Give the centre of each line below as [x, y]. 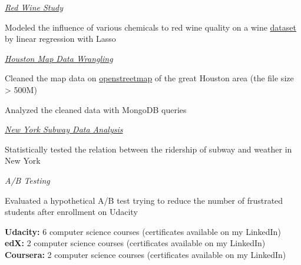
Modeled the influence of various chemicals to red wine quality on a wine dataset [150, 27]
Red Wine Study [34, 7]
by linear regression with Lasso [60, 39]
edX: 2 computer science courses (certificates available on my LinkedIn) [135, 243]
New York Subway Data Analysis [64, 129]
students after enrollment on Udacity [71, 212]
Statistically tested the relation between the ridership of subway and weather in [148, 149]
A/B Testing [27, 180]
